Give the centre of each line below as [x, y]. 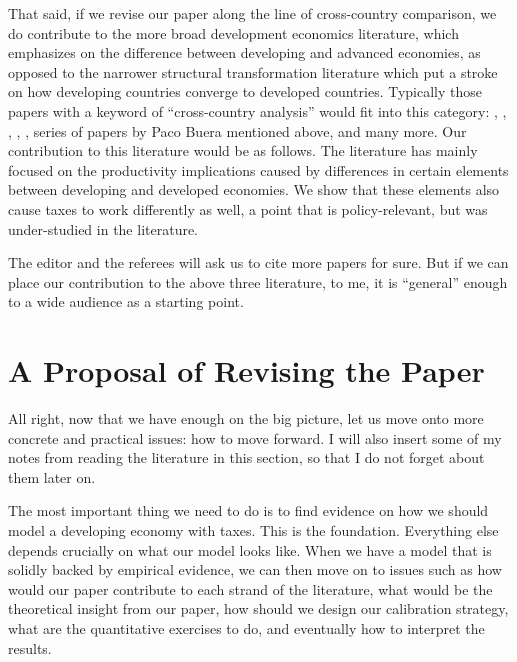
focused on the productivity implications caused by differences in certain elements [258, 169]
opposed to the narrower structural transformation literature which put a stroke [253, 71]
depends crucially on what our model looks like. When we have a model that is [250, 549]
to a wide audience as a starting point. [126, 301]
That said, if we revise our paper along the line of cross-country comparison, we [252, 13]
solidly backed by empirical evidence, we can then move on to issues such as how [255, 569]
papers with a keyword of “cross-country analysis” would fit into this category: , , [257, 110]
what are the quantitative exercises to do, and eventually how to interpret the [246, 627]
